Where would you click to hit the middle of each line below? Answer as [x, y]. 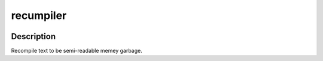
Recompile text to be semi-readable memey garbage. [77, 51]
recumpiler [39, 15]
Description [33, 36]
